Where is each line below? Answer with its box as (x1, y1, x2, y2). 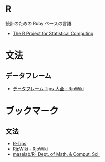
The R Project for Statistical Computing (12, 30, 94, 36)
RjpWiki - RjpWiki (12, 146, 48, 152)
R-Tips (12, 140, 27, 146)
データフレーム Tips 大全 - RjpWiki (12, 85, 84, 91)
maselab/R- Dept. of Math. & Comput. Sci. (12, 151, 100, 157)
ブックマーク (5, 105, 59, 117)
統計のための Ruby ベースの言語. (5, 20, 73, 26)
